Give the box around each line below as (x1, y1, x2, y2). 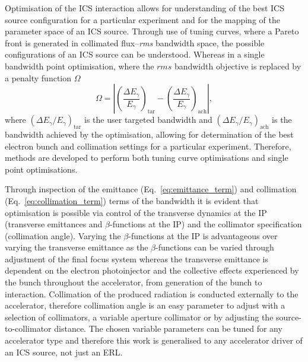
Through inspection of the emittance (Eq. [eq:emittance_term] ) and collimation (5, 183, 297, 195)
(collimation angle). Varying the (5, 229, 121, 242)
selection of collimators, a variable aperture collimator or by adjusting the (5, 310, 274, 323)
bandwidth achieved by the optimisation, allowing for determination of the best (5, 128, 294, 140)
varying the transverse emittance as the (5, 241, 148, 253)
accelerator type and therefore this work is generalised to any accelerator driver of (5, 334, 303, 347)
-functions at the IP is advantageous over (128, 229, 278, 242)
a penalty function (5, 71, 72, 84)
